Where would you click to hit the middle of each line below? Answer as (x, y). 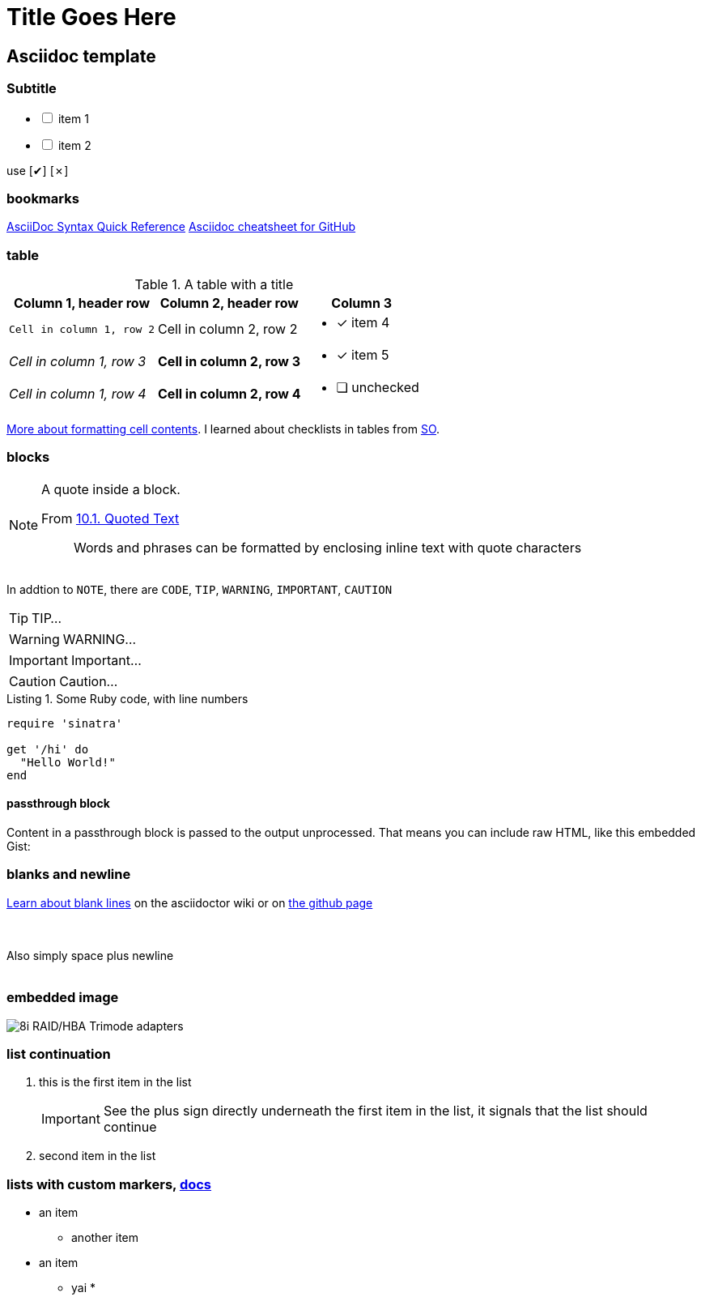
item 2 (74, 145)
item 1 (73, 118)
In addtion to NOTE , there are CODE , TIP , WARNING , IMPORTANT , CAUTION (200, 589)
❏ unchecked (378, 388)
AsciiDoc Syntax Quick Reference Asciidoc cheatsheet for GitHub (181, 227)
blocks (28, 457)
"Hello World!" (68, 762)
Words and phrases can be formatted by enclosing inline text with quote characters (328, 547)
